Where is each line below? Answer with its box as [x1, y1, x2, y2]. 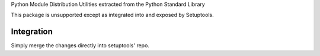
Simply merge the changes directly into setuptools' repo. [11, 42, 149, 49]
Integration [11, 27, 53, 37]
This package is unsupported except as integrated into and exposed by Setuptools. [11, 12, 214, 19]
